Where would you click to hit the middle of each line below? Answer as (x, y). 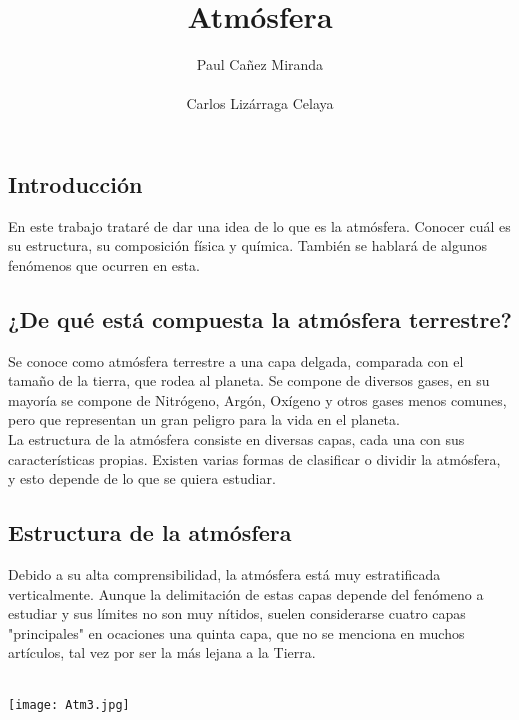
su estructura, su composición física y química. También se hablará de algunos (247, 245)
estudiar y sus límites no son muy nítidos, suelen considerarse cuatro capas (237, 613)
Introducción (75, 183)
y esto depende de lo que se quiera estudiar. (142, 478)
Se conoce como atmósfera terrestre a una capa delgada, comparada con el (236, 360)
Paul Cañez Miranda (260, 64)
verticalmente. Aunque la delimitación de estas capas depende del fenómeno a (246, 593)
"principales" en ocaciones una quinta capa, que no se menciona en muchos (236, 632)
